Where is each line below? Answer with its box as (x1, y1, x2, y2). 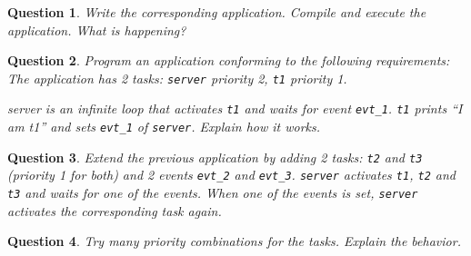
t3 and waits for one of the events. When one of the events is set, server (7, 183, 418, 202)
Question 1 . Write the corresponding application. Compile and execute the (7, 3, 426, 21)
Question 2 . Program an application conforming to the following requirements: (7, 51, 450, 70)
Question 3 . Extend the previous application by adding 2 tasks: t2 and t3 (7, 147, 423, 166)
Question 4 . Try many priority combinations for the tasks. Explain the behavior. (7, 231, 461, 251)
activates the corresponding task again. (7, 201, 222, 220)
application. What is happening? (7, 20, 186, 39)
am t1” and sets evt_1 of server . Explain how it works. (7, 117, 321, 136)
